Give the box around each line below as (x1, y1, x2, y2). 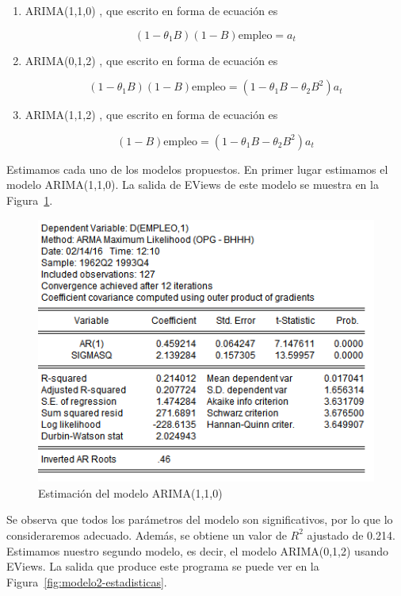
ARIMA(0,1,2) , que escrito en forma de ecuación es (25, 52, 278, 68)
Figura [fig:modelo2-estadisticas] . (6, 573, 167, 590)
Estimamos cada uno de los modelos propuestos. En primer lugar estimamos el (6, 160, 388, 177)
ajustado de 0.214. (307, 526, 395, 543)
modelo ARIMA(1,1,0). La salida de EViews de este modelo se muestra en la (6, 176, 379, 193)
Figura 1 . (6, 191, 53, 208)
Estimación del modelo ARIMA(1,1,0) (38, 484, 223, 501)
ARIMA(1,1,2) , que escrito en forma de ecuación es (25, 106, 278, 123)
